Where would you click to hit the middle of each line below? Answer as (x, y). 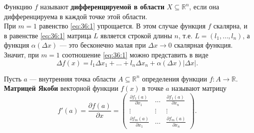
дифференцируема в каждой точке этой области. (76, 16)
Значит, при (22, 54)
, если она (204, 6)
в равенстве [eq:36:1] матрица (48, 35)
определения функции (174, 78)
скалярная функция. (203, 45)
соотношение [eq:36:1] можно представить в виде (135, 54)
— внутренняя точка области (73, 78)
